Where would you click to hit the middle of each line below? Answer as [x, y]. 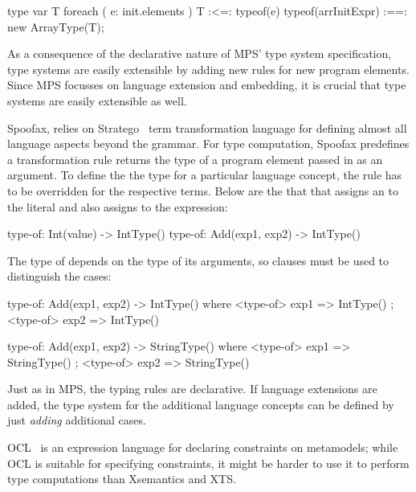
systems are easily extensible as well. [97, 100]
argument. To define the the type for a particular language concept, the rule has [205, 175]
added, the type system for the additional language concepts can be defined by [201, 404]
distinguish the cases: [59, 276]
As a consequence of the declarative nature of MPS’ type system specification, [200, 53]
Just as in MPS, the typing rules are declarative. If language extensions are [192, 389]
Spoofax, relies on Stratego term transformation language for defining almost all [207, 127]
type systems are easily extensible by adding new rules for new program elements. [208, 69]
